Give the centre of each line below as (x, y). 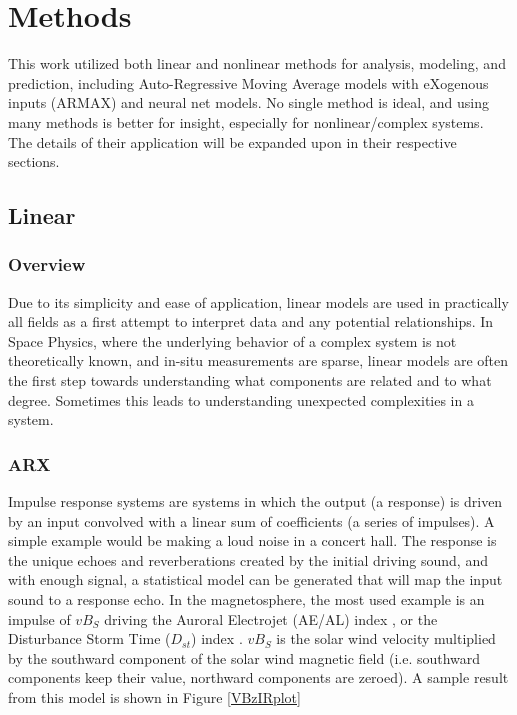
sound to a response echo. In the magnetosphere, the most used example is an (246, 599)
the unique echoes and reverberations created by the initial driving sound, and (248, 559)
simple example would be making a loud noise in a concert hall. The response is (252, 540)
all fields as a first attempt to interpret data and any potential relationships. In (251, 321)
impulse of (39, 618)
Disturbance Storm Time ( (89, 638)
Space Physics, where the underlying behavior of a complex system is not (232, 340)
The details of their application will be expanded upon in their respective (232, 141)
